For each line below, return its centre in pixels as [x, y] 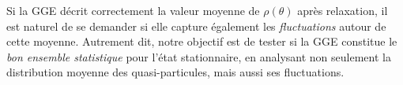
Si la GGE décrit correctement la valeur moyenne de [133, 10]
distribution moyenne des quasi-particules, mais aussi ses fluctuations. [175, 72]
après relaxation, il [343, 10]
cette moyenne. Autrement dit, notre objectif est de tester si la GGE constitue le [202, 41]
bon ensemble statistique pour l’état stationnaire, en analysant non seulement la [199, 56]
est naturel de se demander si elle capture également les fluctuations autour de [196, 26]
